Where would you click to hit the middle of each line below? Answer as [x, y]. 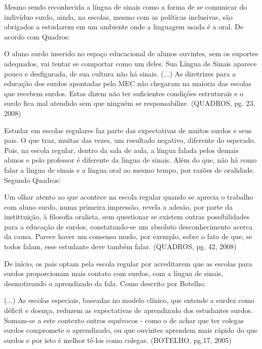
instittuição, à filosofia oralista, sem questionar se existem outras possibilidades [127, 217]
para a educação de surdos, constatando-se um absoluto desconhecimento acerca [128, 226]
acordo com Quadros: [37, 36]
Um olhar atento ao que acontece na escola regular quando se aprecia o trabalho [129, 197]
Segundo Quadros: [32, 180]
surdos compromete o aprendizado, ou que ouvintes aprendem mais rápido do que [131, 330]
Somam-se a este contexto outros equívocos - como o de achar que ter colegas [124, 320]
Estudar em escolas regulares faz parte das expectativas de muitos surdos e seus [128, 130]
